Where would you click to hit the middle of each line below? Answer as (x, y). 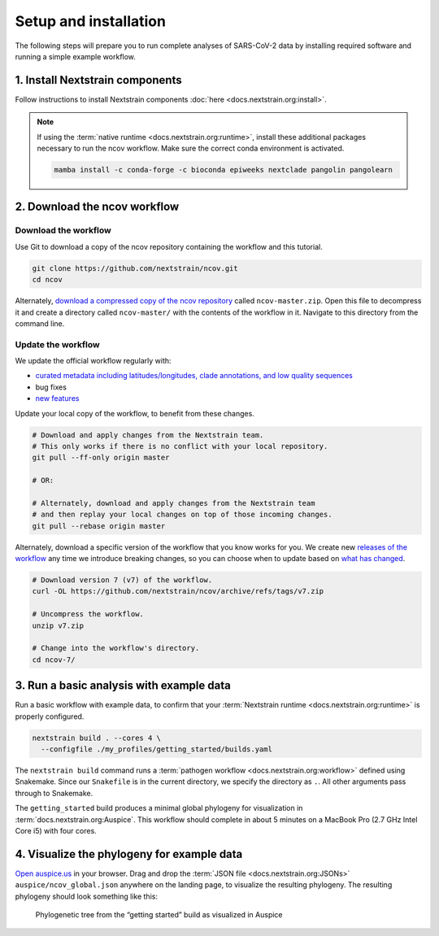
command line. (40, 323)
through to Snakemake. (54, 793)
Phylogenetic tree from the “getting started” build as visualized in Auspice (159, 915)
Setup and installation (91, 21)
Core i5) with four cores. (56, 831)
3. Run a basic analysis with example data (123, 686)
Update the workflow (58, 344)
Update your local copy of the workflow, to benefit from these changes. (135, 413)
